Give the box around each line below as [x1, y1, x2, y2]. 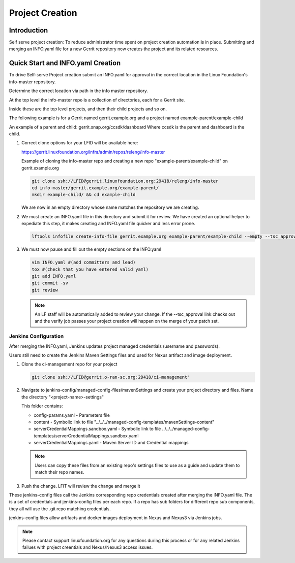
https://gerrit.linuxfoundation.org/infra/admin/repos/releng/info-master [21, 149, 165, 155]
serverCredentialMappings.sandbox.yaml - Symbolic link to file [33, 426, 161, 432]
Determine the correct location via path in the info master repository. [9, 88, 148, 94]
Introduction [9, 26, 48, 34]
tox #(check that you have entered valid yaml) [31, 266, 148, 272]
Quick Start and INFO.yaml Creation [9, 59, 121, 67]
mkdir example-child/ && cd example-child [31, 192, 136, 198]
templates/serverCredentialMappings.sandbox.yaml [33, 432, 139, 438]
